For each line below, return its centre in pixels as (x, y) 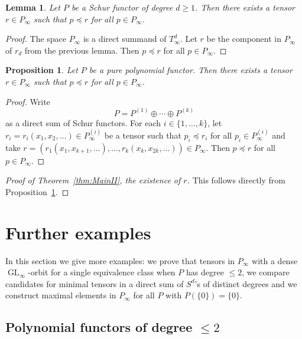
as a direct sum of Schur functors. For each (83, 122)
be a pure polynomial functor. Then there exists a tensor (191, 70)
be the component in (244, 39)
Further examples (78, 232)
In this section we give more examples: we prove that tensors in (120, 260)
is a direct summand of (125, 39)
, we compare (266, 272)
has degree (205, 272)
